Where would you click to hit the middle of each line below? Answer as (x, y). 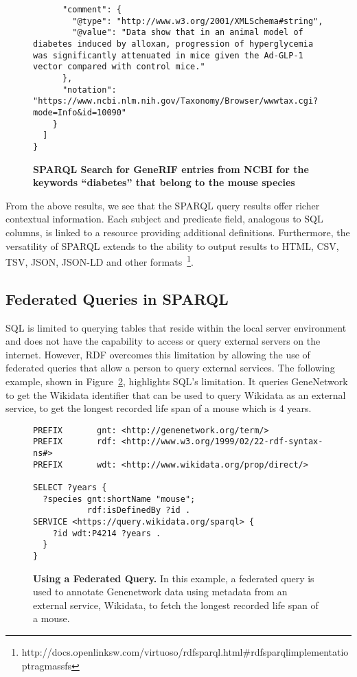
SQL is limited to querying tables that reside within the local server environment (176, 327)
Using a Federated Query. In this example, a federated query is (174, 578)
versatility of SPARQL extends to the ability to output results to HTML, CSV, (172, 245)
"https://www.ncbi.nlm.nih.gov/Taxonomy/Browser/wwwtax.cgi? (176, 101)
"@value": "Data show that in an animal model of (188, 33)
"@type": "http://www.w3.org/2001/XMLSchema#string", (198, 21)
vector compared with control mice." (119, 67)
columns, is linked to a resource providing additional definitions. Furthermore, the (178, 232)
